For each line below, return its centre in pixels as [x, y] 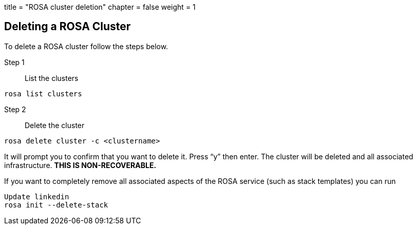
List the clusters [52, 78]
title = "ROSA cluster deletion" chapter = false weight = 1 [100, 7]
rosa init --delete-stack [56, 205]
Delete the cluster [55, 125]
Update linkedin [37, 196]
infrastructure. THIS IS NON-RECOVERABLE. [80, 165]
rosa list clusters [43, 93]
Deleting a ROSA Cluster [68, 27]
